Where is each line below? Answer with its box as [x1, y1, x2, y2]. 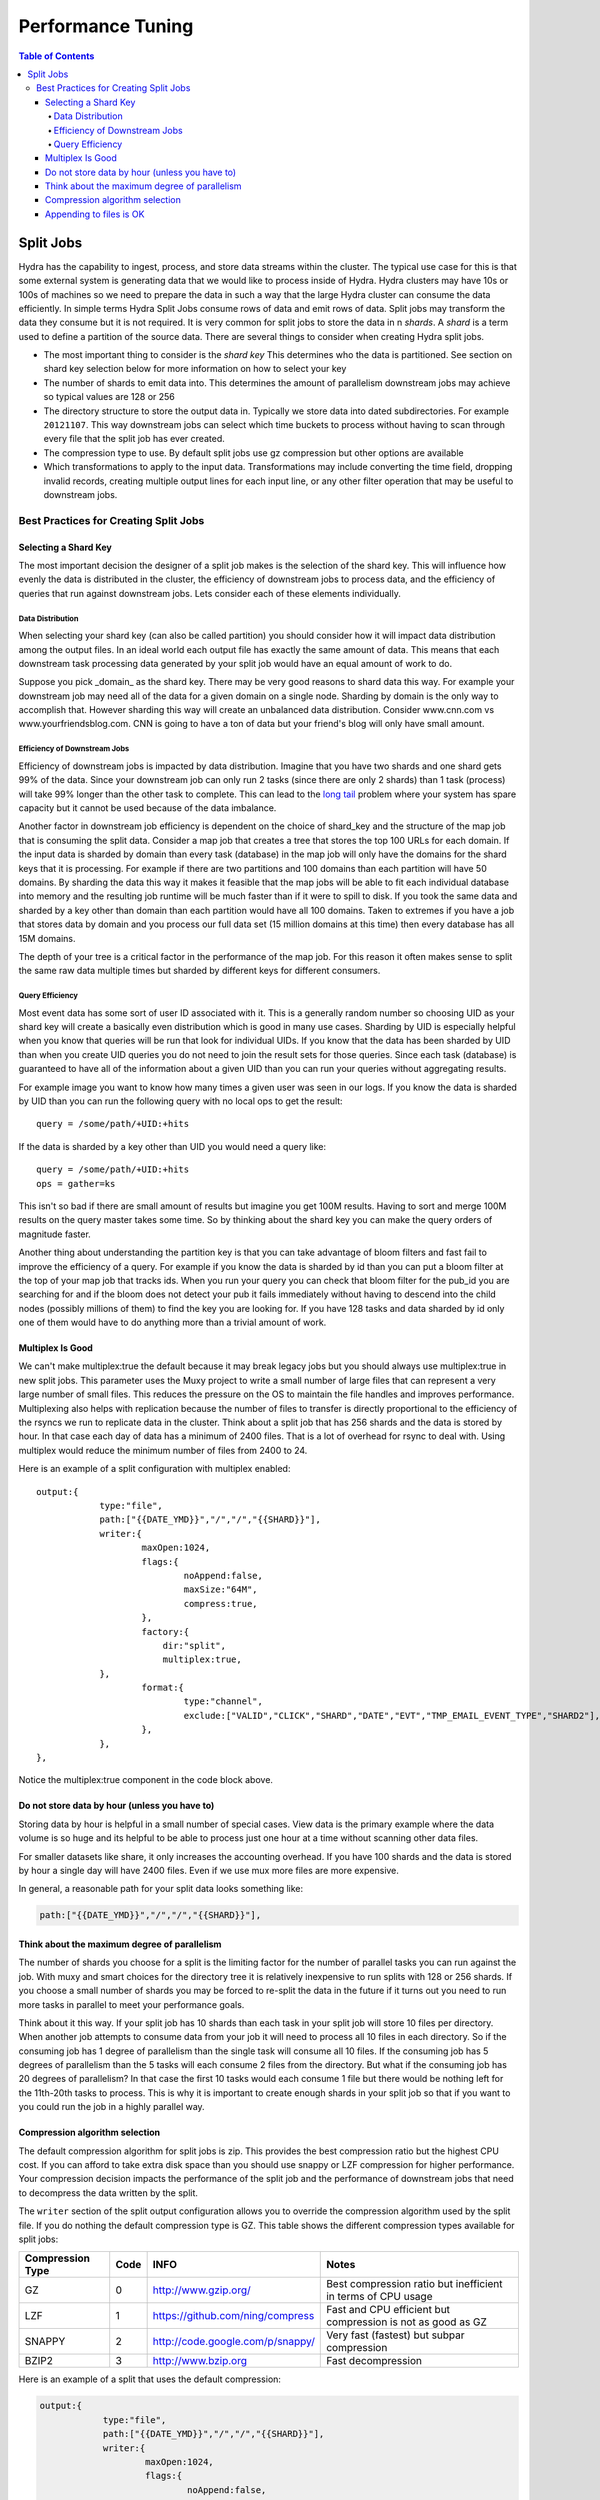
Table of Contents [18, 50, 95, 62]
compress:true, [183, 1598, 259, 1609]
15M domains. [18, 932, 76, 944]
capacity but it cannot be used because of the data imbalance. [18, 802, 277, 814]
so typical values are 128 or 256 [43, 391, 175, 403]
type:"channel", [183, 1696, 264, 1707]
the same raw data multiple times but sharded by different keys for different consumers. [18, 965, 381, 977]
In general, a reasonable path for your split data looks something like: [18, 1883, 304, 1895]
